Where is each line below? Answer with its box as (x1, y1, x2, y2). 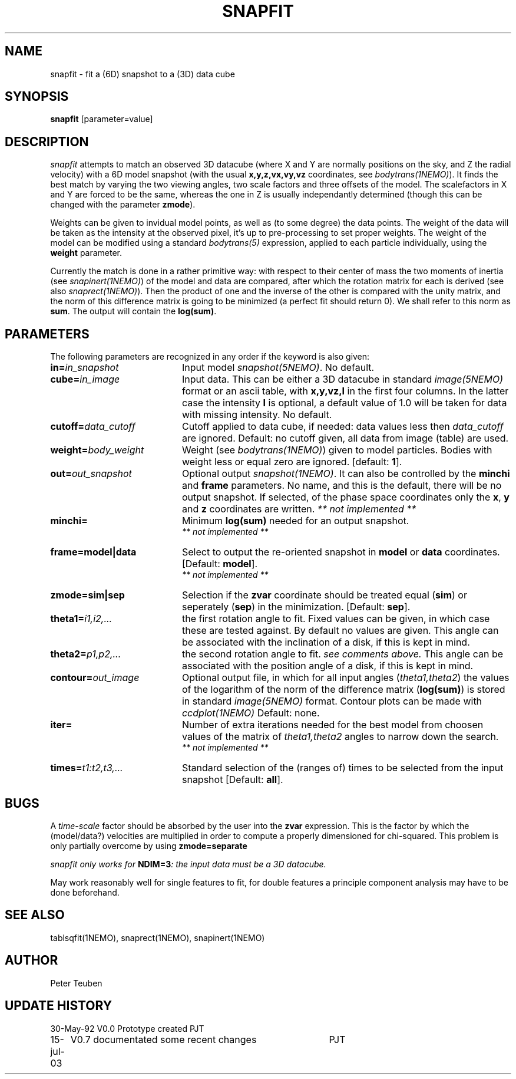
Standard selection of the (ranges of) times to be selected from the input (181, 762, 504, 774)
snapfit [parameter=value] (50, 114, 153, 124)
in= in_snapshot (50, 361, 119, 374)
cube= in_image (50, 373, 120, 386)
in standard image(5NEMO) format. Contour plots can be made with (181, 695, 482, 708)
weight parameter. (50, 248, 123, 258)
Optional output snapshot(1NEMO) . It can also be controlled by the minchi (181, 468, 510, 480)
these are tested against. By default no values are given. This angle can (181, 624, 499, 637)
